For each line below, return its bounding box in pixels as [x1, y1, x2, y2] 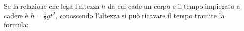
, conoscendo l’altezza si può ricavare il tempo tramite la [55, 10, 224, 20]
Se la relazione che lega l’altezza [4, 1, 100, 10]
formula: [4, 20, 29, 30]
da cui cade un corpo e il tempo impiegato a [108, 1, 240, 10]
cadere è [4, 10, 28, 20]
